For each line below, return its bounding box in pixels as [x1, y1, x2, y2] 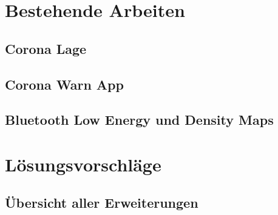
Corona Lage [5, 39, 87, 58]
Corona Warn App [5, 74, 124, 93]
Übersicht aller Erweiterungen [5, 193, 198, 212]
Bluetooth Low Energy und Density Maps [5, 110, 274, 129]
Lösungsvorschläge [5, 151, 161, 176]
